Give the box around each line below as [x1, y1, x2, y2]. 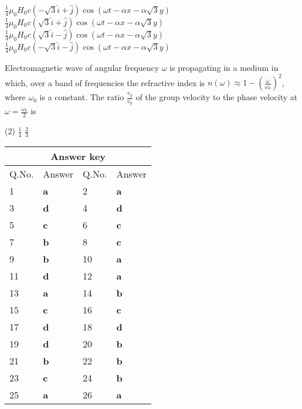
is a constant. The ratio [39, 91, 124, 103]
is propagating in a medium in [169, 62, 279, 73]
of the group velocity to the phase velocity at [135, 91, 298, 103]
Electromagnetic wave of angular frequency [5, 62, 160, 73]
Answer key [50, 149, 106, 163]
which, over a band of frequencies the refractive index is [5, 76, 205, 88]
